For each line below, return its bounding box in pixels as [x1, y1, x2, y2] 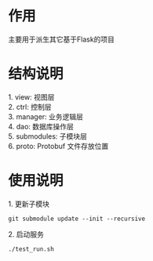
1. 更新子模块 [8, 199, 49, 208]
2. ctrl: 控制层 [8, 102, 52, 111]
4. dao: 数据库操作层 [8, 121, 75, 131]
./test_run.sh [8, 245, 55, 253]
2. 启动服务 [8, 229, 45, 239]
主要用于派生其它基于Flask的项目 [8, 34, 115, 44]
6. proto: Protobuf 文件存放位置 [8, 141, 109, 150]
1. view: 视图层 [8, 92, 55, 102]
